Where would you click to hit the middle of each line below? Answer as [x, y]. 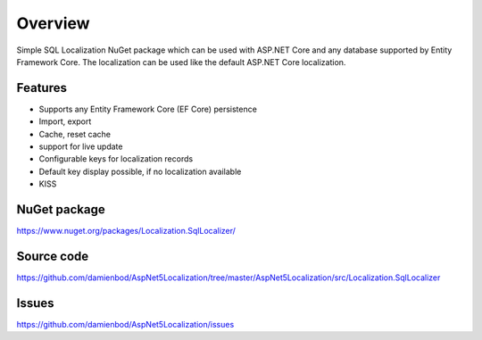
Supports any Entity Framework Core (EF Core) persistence [148, 109]
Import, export [65, 121]
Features [42, 88]
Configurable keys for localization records [116, 159]
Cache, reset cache [75, 134]
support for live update [81, 146]
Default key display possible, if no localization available [140, 171]
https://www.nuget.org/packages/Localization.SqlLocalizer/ [126, 231]
